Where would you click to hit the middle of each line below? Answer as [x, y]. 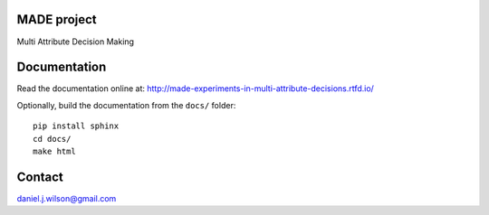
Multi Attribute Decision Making [76, 42]
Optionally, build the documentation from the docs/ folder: [126, 105]
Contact [40, 177]
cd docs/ [52, 139]
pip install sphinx [76, 126]
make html [54, 151]
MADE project [57, 19]
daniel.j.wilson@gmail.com [67, 198]
